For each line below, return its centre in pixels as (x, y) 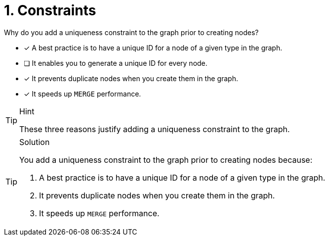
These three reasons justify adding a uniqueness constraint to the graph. (155, 129)
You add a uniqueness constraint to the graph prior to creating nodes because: (166, 160)
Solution (35, 142)
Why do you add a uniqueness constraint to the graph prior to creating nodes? (131, 32)
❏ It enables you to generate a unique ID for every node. (116, 63)
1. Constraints (50, 10)
